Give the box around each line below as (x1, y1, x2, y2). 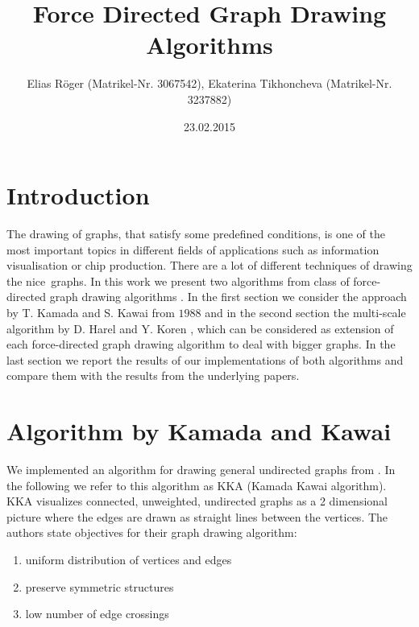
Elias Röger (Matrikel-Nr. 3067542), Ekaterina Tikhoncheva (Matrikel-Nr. (27, 75, 392, 92)
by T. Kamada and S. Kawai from (6, 304, 175, 320)
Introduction (6, 179, 150, 212)
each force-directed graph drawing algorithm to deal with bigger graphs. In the (6, 336, 396, 353)
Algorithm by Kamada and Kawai (6, 415, 392, 448)
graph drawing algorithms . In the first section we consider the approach (49, 288, 407, 305)
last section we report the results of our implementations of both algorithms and (6, 351, 404, 368)
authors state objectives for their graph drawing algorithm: (6, 524, 297, 541)
